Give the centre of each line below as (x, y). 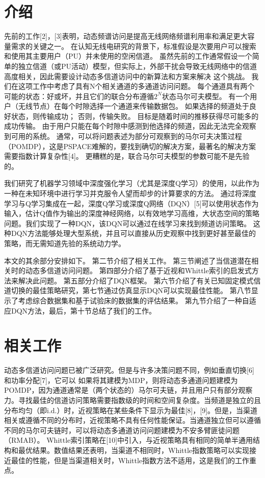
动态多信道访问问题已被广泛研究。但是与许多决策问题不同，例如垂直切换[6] (129, 370)
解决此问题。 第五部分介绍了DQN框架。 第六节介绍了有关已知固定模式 (136, 280)
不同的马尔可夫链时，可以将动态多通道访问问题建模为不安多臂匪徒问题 (122, 430)
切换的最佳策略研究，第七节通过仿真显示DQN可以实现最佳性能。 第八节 (131, 290)
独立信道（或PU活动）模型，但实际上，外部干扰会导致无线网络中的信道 (138, 66)
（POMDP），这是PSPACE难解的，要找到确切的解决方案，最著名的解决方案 (130, 146)
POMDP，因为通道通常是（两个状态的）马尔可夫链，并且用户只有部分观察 (128, 390)
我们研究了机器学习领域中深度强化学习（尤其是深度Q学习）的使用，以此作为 (132, 183)
